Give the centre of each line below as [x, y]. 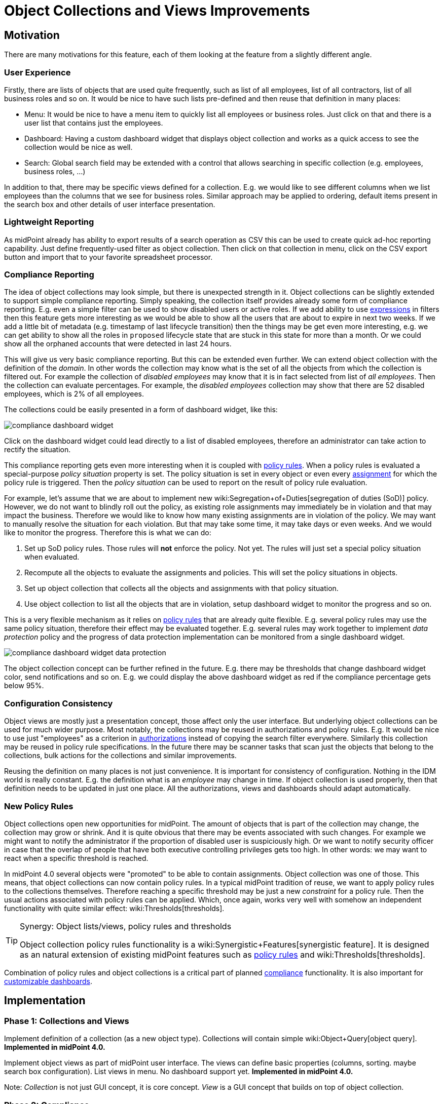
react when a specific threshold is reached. [76, 858]
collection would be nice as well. [79, 147]
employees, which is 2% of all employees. [74, 394]
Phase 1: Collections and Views [67, 1021]
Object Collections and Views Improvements [157, 11]
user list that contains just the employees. [94, 123]
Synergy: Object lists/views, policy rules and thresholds [126, 926]
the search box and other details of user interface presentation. [110, 204]
